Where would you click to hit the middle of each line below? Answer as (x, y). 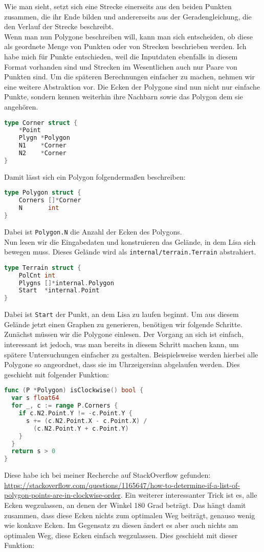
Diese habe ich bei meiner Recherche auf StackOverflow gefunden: (107, 475)
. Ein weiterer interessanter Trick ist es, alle (189, 495)
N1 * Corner (42, 146)
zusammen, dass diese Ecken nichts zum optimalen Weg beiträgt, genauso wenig (130, 515)
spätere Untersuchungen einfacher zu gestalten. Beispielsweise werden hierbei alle (131, 354)
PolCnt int (37, 275)
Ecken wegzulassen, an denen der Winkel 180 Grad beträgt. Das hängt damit (125, 505)
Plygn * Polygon (44, 138)
